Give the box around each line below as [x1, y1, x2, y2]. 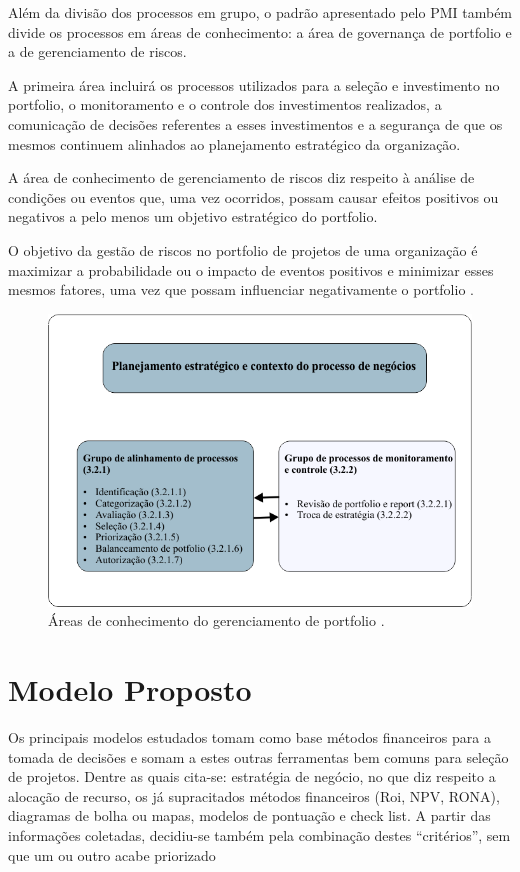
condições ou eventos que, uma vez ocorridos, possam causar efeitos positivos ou [8, 186, 499, 207]
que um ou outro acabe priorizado [8, 844, 216, 865]
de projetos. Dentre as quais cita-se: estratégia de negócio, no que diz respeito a [8, 766, 496, 787]
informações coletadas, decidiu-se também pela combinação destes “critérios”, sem [8, 825, 511, 846]
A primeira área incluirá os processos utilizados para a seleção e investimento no [8, 74, 500, 95]
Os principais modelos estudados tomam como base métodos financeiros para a [8, 727, 491, 748]
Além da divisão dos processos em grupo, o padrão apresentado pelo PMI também [8, 2, 513, 22]
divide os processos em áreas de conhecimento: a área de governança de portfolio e [8, 21, 512, 42]
